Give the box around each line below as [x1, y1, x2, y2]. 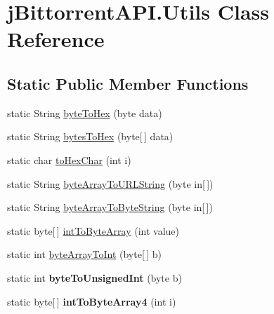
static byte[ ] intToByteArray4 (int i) [7, 294, 176, 308]
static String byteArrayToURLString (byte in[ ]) [7, 176, 214, 191]
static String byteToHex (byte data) [7, 105, 162, 120]
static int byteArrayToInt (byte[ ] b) [7, 247, 162, 261]
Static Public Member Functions [7, 72, 249, 94]
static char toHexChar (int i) [7, 152, 131, 167]
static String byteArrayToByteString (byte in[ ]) [7, 200, 213, 214]
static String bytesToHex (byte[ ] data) [7, 129, 174, 144]
